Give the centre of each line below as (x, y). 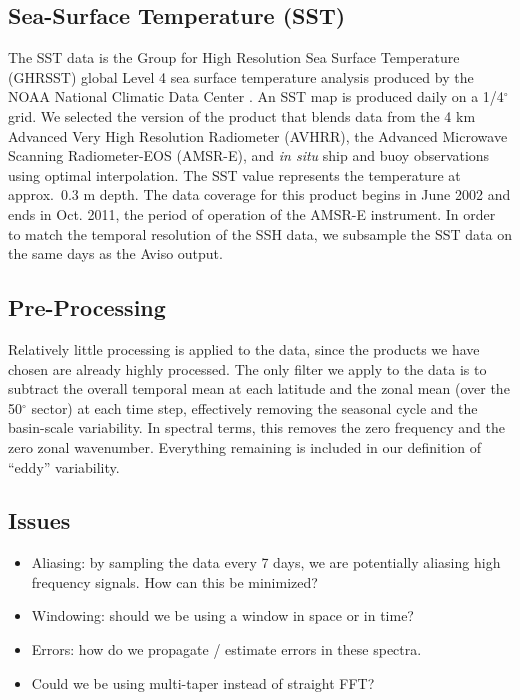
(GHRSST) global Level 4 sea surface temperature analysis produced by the (241, 76)
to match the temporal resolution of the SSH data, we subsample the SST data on (260, 233)
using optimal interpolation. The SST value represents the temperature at (234, 174)
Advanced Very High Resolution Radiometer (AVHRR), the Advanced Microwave (258, 135)
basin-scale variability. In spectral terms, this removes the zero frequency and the (256, 427)
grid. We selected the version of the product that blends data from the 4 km (242, 115)
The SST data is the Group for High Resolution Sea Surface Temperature (234, 57)
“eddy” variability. (64, 466)
